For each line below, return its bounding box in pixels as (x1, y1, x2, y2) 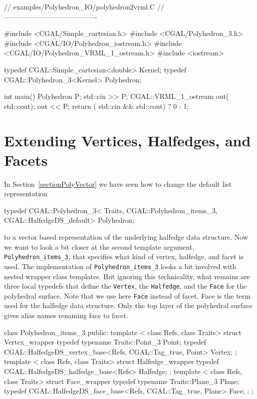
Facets (4, 149, 48, 170)
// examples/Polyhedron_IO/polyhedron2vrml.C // (4, 1, 164, 11)
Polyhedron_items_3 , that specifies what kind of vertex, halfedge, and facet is (4, 251, 244, 262)
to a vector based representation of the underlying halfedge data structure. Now (4, 232, 248, 242)
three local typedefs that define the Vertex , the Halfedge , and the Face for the (4, 281, 247, 291)
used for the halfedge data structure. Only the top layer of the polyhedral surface (4, 300, 253, 311)
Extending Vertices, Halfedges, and (4, 130, 251, 150)
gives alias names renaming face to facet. (4, 310, 129, 321)
